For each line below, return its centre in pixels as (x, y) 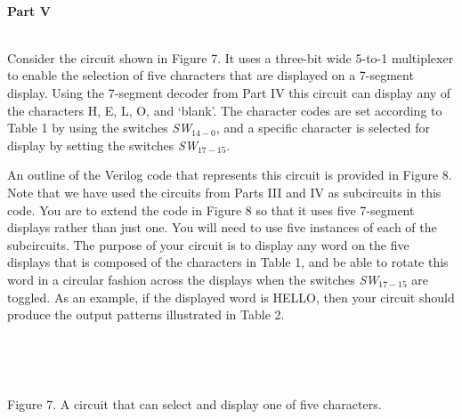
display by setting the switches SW (102, 145)
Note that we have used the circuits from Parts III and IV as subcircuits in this (224, 192)
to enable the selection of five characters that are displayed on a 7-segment (211, 75)
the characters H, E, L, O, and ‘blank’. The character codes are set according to (225, 110)
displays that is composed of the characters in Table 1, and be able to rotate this (228, 262)
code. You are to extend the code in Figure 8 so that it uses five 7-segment (211, 209)
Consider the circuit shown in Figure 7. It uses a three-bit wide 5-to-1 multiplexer (231, 57)
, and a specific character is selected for (323, 128)
